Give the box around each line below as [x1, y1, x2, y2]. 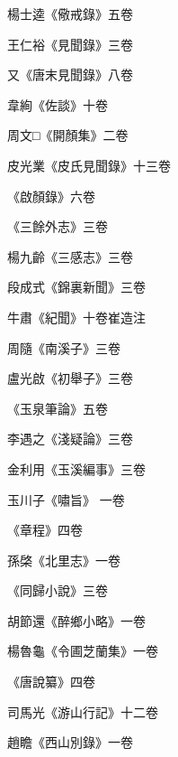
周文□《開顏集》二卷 [7, 126, 129, 145]
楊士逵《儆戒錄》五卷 [7, 5, 133, 23]
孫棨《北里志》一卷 [7, 550, 120, 569]
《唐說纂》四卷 [7, 672, 95, 691]
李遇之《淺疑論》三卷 [7, 429, 133, 448]
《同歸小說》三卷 [7, 581, 108, 600]
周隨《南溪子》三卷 [7, 338, 120, 357]
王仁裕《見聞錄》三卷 [7, 34, 133, 53]
